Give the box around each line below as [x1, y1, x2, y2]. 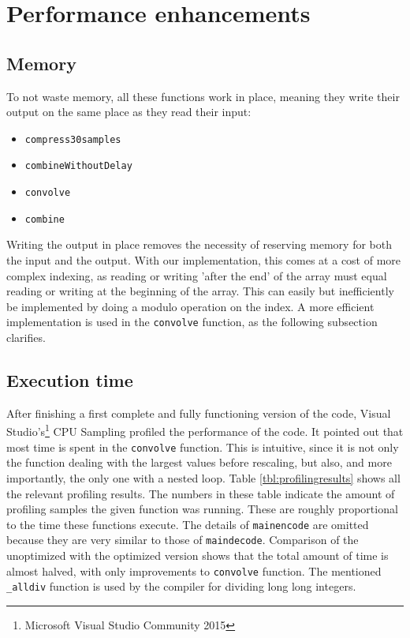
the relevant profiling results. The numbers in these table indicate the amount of [6, 485, 395, 501]
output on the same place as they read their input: [6, 103, 252, 120]
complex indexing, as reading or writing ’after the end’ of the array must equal [6, 267, 387, 283]
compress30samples [24, 133, 121, 145]
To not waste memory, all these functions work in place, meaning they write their [6, 88, 400, 104]
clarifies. [6, 329, 46, 346]
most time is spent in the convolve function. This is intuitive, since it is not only [6, 438, 399, 455]
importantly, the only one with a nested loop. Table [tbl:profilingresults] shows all [6, 469, 401, 486]
